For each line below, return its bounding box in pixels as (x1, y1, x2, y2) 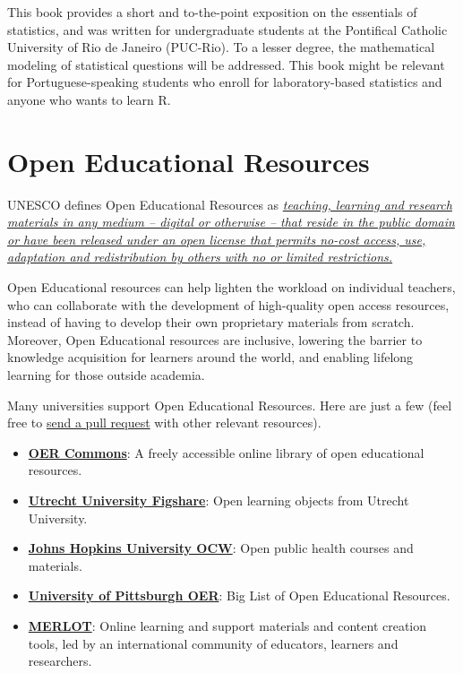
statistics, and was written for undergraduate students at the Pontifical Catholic (7, 20, 448, 39)
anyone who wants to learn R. (7, 90, 171, 108)
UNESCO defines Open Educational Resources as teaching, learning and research (7, 194, 452, 213)
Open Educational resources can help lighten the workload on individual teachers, (7, 278, 456, 297)
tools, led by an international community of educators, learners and (28, 634, 399, 652)
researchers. (28, 651, 92, 670)
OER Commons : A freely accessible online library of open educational (28, 443, 424, 462)
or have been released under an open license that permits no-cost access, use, (7, 229, 426, 248)
